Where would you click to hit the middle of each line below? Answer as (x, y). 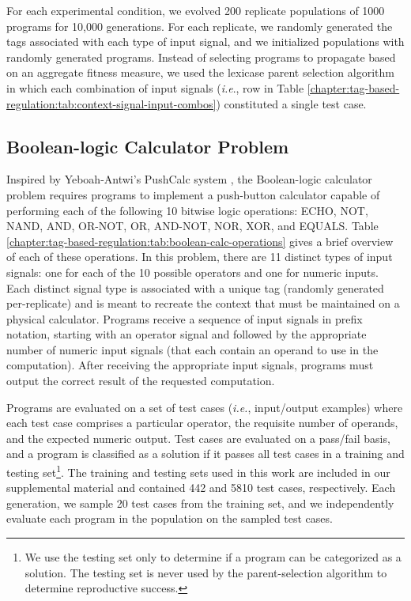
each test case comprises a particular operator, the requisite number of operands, (202, 423)
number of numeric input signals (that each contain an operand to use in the (192, 349)
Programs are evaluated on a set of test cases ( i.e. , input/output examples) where (205, 407)
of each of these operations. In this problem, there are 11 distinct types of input (200, 257)
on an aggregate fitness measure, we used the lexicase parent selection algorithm (200, 72)
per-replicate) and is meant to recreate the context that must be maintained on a (203, 303)
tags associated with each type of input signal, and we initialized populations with (205, 42)
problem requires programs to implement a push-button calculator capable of (193, 194)
